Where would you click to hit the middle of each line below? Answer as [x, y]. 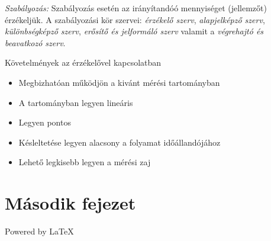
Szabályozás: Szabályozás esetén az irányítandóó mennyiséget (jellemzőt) [136, 8]
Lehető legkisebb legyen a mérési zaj [85, 162]
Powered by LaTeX [39, 231]
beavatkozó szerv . [35, 42]
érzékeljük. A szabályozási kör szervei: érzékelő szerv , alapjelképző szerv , [135, 19]
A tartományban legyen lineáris [76, 102]
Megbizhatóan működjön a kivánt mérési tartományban [119, 82]
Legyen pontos [45, 122]
